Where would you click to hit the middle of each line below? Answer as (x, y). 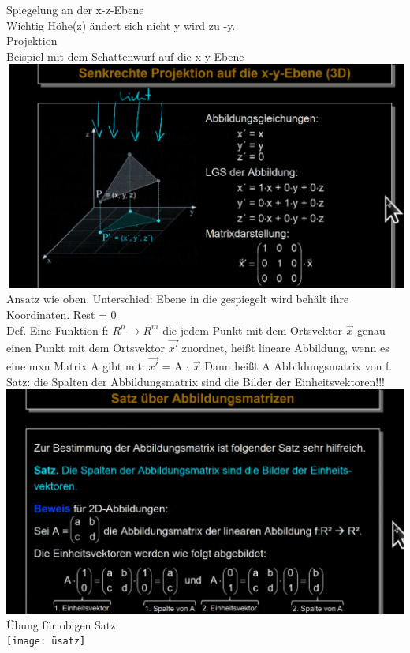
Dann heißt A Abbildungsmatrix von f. (298, 366)
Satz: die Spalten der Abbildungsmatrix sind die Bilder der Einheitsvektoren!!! (196, 381)
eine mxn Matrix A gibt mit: (76, 366)
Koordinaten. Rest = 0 (61, 315)
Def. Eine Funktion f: (58, 330)
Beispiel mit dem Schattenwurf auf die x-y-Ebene (125, 56)
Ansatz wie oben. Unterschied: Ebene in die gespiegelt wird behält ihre (178, 299)
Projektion (32, 41)
